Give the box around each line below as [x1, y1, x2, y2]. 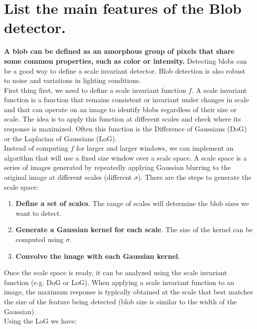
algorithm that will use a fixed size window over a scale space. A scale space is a [4, 152, 247, 163]
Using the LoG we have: [4, 316, 77, 326]
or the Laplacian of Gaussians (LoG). [4, 133, 117, 143]
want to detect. [15, 207, 62, 218]
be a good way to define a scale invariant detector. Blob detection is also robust [4, 65, 246, 76]
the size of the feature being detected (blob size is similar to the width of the [4, 296, 237, 306]
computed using [15, 234, 64, 244]
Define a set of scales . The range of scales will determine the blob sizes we [15, 198, 249, 208]
